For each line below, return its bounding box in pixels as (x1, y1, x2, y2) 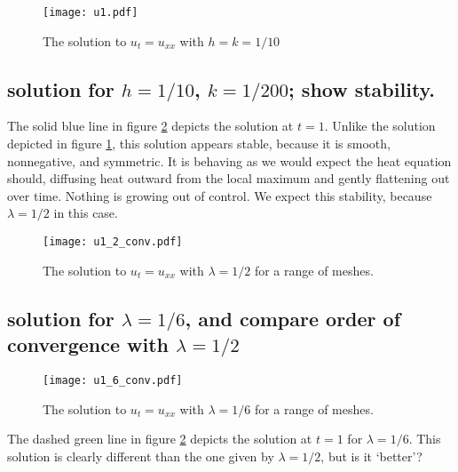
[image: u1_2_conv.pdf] (43, 236, 183, 249)
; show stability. (288, 75, 436, 102)
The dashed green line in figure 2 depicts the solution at (7, 429, 312, 448)
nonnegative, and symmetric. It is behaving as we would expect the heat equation (7, 151, 452, 170)
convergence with (7, 331, 170, 358)
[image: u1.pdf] (43, 6, 138, 19)
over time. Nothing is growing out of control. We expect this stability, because (7, 186, 432, 204)
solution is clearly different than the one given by (7, 446, 274, 465)
